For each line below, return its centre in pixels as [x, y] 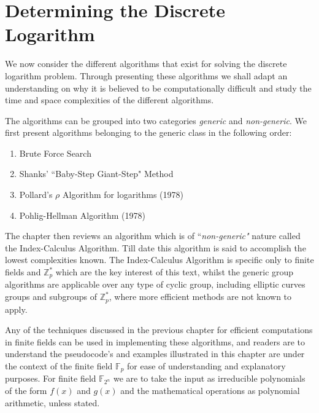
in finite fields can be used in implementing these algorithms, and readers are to [155, 341]
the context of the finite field [59, 365]
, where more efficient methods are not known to [200, 297]
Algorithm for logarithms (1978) [123, 195]
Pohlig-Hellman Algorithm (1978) [82, 215]
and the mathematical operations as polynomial [210, 390]
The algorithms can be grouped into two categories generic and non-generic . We [156, 120]
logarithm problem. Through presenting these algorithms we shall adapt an [146, 75]
